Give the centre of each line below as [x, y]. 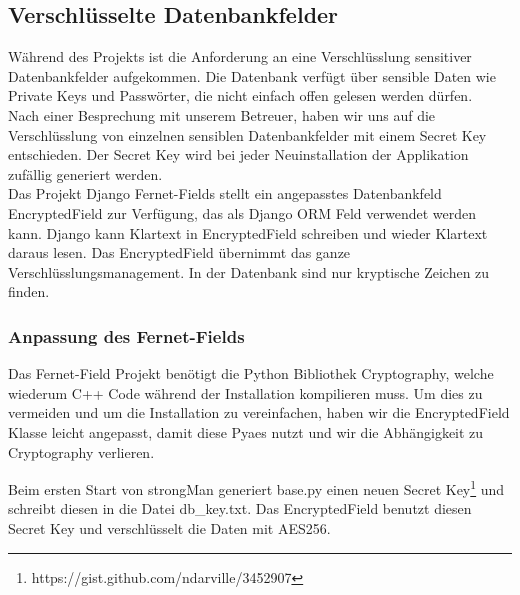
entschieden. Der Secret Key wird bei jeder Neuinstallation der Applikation [238, 154]
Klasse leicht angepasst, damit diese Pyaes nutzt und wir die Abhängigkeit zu [246, 431]
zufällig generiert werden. [85, 173]
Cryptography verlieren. [81, 451]
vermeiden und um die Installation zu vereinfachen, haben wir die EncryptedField [259, 412]
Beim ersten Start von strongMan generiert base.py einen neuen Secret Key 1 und [256, 487]
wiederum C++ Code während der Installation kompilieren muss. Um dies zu [245, 392]
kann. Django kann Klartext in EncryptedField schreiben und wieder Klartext [248, 232]
